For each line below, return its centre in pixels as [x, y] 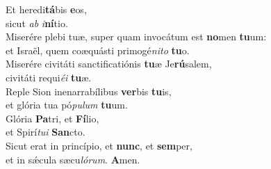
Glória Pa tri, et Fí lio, [52, 118]
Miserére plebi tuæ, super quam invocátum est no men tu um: [136, 37]
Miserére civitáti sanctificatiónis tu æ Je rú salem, [109, 64]
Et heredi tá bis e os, [46, 9]
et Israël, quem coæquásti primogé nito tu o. [98, 50]
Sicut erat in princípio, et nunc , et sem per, [99, 145]
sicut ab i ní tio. [37, 23]
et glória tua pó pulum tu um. [67, 105]
